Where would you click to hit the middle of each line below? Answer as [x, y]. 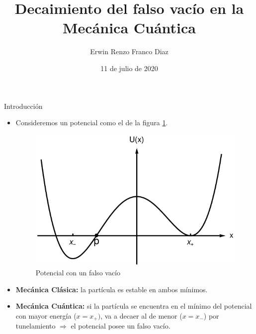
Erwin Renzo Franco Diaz [129, 51]
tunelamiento [36, 326]
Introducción [23, 106]
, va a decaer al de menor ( [141, 315]
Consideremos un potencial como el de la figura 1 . [92, 123]
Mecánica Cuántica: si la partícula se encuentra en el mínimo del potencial [134, 306]
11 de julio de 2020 [129, 68]
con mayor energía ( [46, 315]
